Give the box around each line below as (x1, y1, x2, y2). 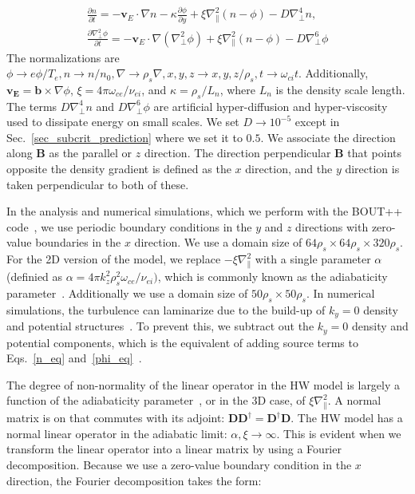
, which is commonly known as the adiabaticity (157, 268, 388, 285)
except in (294, 113, 340, 130)
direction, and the (245, 160, 333, 177)
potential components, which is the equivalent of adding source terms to (6, 334, 358, 350)
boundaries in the (35, 234, 121, 251)
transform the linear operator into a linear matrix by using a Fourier (6, 441, 342, 457)
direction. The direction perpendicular (144, 144, 331, 161)
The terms (6, 97, 57, 114)
